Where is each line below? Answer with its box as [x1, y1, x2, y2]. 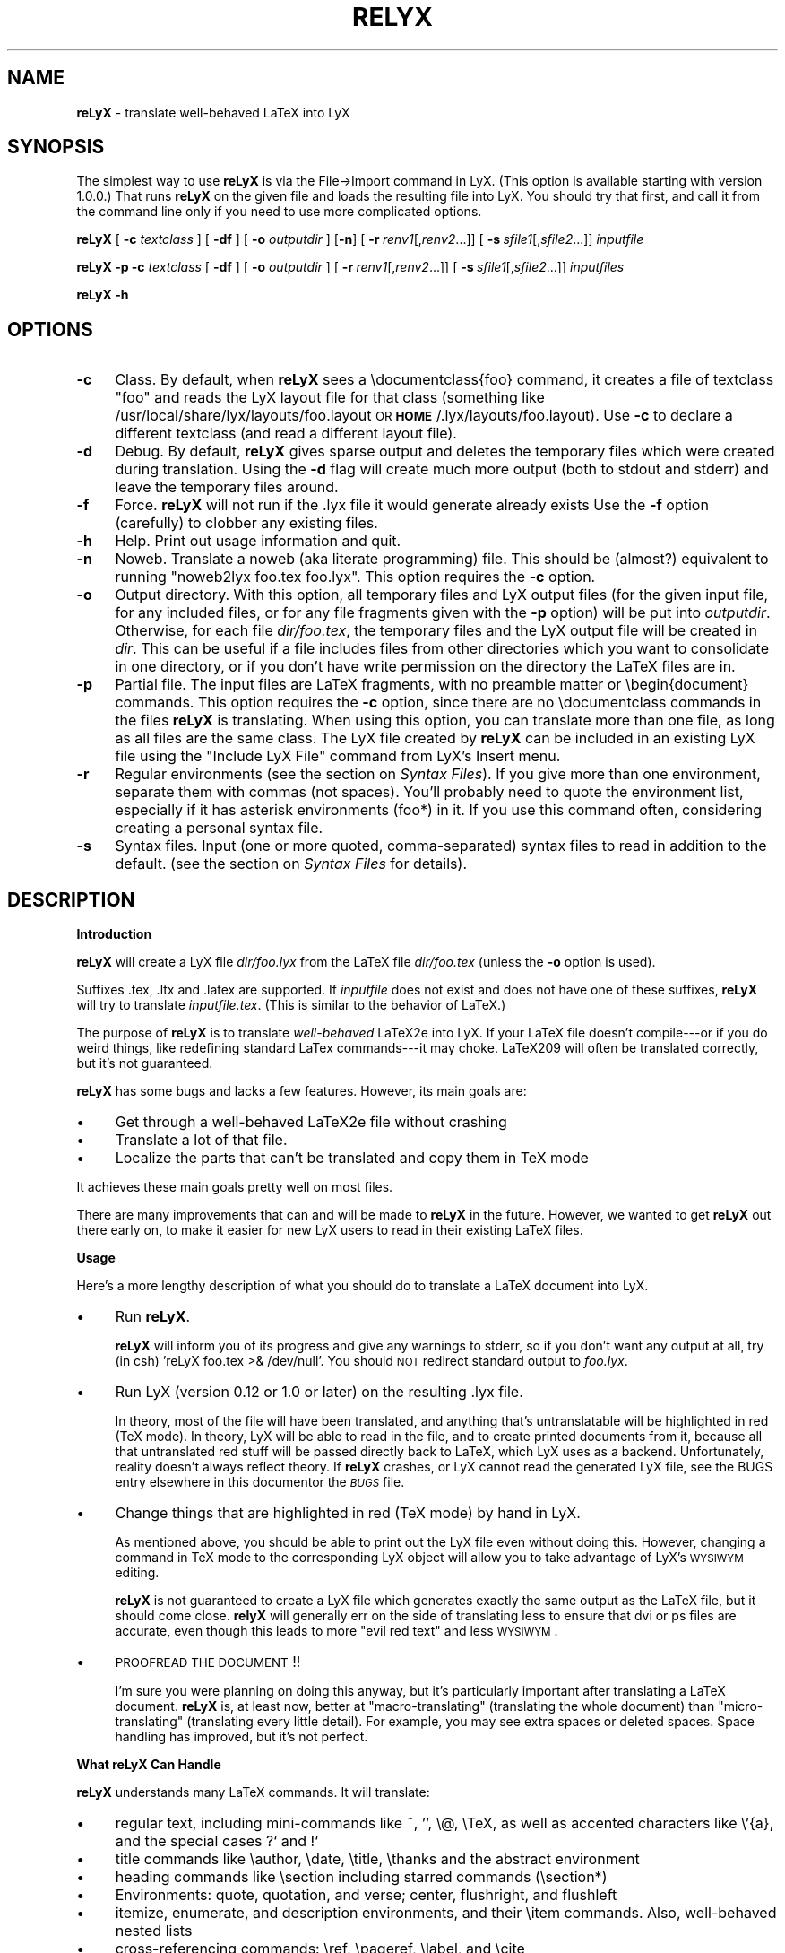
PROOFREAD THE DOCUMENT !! [115, 1653, 301, 1671]
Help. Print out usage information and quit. [115, 532, 401, 551]
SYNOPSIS [7, 135, 105, 159]
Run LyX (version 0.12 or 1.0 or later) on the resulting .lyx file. [115, 1383, 523, 1402]
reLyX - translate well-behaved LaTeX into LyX [76, 104, 350, 120]
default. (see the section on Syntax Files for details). [115, 855, 467, 873]
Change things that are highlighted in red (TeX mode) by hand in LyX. [115, 1504, 581, 1523]
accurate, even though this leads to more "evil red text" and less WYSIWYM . [115, 1623, 558, 1639]
